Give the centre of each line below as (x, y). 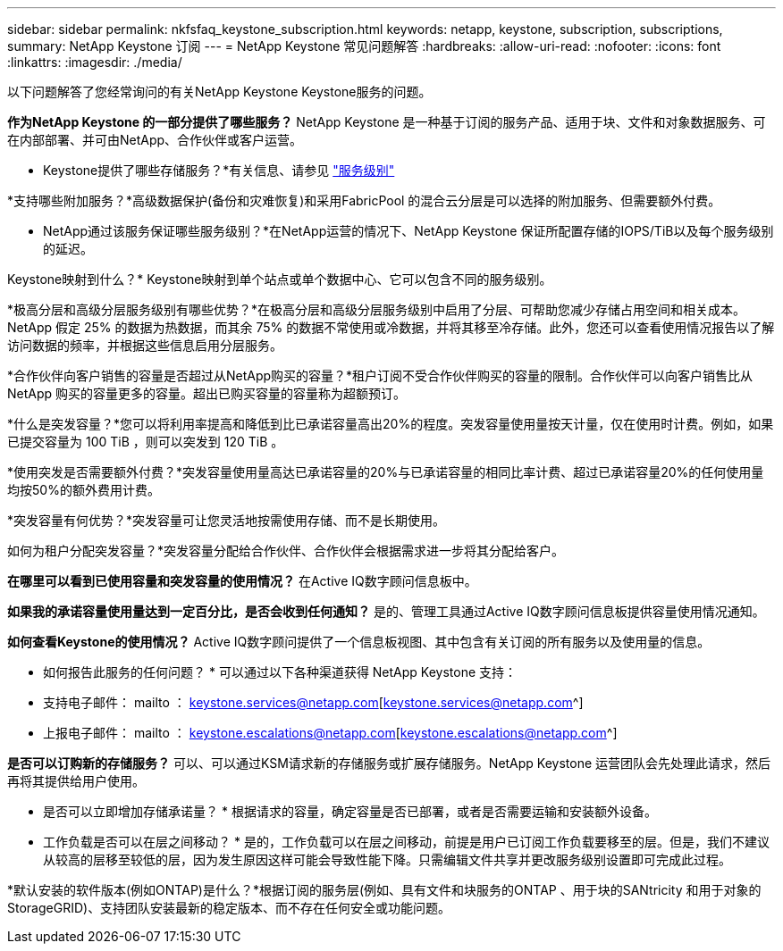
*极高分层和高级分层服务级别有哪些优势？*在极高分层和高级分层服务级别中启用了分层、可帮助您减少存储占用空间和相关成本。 (377, 309)
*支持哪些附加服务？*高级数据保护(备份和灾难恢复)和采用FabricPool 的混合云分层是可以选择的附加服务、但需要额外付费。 (364, 200)
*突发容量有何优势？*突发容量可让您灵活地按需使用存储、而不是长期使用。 (227, 520)
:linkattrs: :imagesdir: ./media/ (95, 62)
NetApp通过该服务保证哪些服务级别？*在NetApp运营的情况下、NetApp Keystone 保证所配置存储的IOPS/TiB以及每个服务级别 (408, 231)
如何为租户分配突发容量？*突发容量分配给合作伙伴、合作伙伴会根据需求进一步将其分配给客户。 (286, 551)
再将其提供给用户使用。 (76, 781)
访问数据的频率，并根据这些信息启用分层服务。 (145, 345)
